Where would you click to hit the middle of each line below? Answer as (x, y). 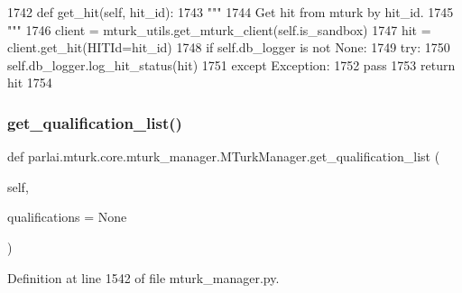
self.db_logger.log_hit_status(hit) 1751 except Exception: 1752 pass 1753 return (231, 64)
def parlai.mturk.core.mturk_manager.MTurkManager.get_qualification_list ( (224, 156)
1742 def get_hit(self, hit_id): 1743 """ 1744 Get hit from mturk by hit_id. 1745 (231, 12)
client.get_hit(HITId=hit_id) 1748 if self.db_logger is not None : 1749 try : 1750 (229, 47)
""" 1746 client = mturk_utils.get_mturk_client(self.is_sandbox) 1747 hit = (219, 29)
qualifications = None (67, 217)
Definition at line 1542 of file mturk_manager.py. (143, 277)
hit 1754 (30, 82)
